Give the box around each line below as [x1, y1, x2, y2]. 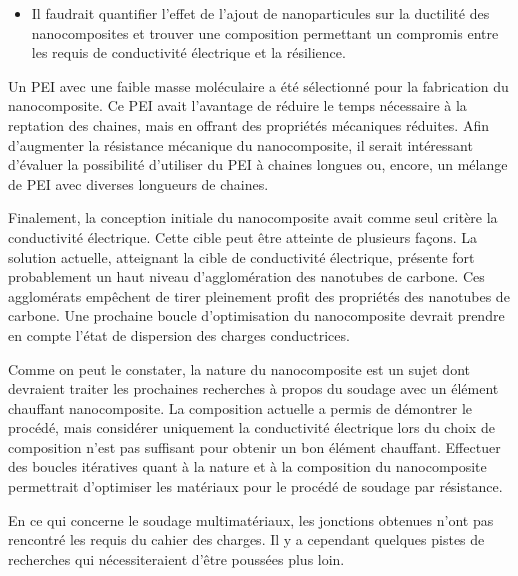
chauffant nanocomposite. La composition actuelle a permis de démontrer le [8, 397, 473, 418]
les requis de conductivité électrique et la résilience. [31, 42, 346, 63]
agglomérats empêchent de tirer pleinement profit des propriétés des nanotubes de [8, 285, 510, 306]
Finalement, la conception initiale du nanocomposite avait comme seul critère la [8, 207, 498, 228]
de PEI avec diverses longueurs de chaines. [8, 173, 269, 194]
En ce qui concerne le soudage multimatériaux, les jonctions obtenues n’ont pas [8, 509, 494, 530]
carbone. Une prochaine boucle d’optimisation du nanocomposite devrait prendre [8, 305, 505, 326]
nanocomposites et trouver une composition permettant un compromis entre [31, 22, 499, 43]
